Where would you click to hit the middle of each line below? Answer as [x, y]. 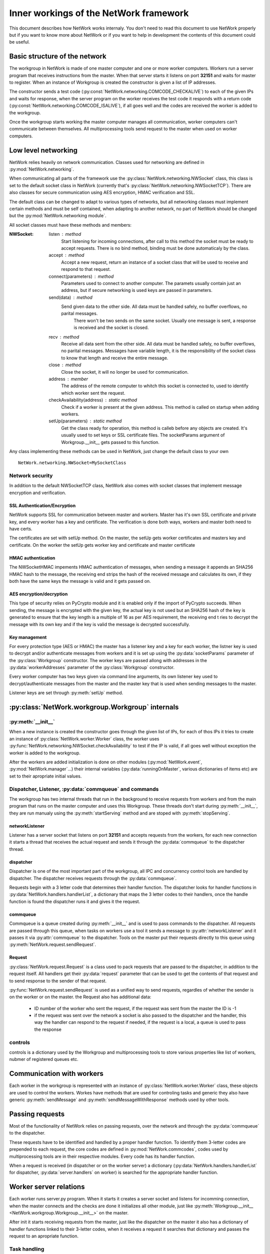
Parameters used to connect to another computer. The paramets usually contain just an [151, 283]
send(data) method [70, 297]
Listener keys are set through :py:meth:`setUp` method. [66, 693]
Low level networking [43, 150]
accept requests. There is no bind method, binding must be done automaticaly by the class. [155, 248]
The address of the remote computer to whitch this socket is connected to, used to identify [155, 386]
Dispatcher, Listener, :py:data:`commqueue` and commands [84, 789]
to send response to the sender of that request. [58, 981]
